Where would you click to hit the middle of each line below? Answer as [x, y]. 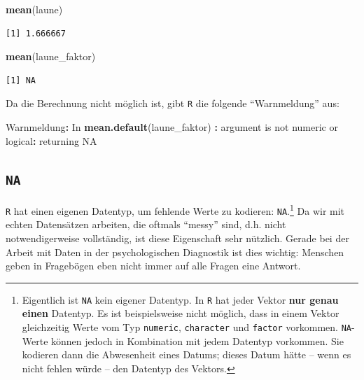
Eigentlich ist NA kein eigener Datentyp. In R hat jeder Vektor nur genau [180, 299]
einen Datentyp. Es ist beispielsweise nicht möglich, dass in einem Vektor [181, 313]
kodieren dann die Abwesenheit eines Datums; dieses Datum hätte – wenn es [187, 354]
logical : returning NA [51, 140]
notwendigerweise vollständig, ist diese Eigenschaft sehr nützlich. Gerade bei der [177, 238]
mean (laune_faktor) [51, 56]
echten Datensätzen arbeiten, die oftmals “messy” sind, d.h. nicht [146, 224]
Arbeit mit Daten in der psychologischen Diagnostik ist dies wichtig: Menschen [175, 252]
